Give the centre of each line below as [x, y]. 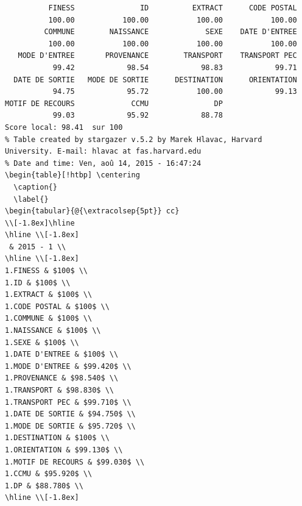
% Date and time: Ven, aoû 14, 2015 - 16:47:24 [103, 163]
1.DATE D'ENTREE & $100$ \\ [62, 355]
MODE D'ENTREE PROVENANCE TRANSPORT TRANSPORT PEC [157, 56]
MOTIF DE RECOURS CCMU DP [114, 103]
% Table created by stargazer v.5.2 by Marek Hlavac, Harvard [134, 139]
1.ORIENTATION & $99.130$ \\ [64, 450]
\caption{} [35, 187]
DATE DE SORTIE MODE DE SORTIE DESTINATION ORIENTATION [155, 80]
